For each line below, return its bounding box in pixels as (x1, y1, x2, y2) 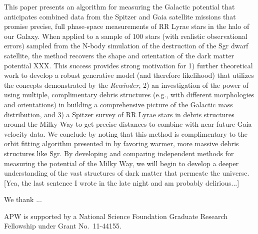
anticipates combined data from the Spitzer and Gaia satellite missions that (4, 11, 236, 21)
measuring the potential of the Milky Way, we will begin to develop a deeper (4, 158, 239, 168)
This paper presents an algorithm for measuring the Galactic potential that (4, 1, 235, 11)
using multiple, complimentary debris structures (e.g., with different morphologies (4, 89, 254, 100)
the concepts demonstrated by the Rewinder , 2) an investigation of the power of (4, 79, 248, 90)
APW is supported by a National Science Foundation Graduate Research (4, 211, 228, 221)
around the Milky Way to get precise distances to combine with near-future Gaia (4, 119, 252, 129)
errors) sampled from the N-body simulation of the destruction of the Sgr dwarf (4, 40, 248, 51)
